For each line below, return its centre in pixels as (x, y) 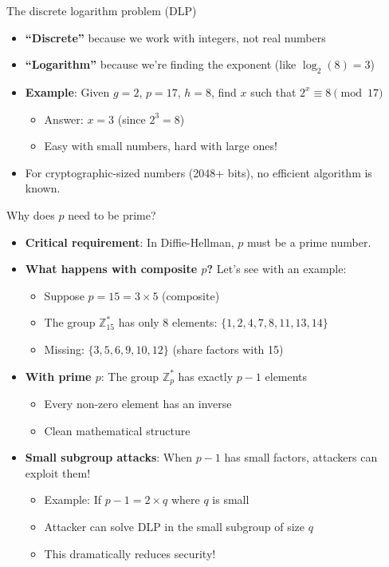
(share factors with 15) (228, 349)
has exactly (206, 376)
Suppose (64, 295)
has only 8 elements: (168, 322)
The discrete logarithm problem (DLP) (102, 10)
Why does (31, 214)
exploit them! (58, 472)
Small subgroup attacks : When (108, 457)
